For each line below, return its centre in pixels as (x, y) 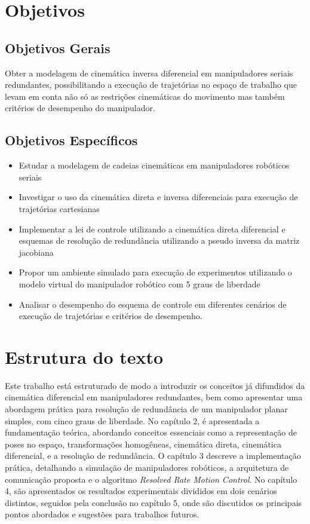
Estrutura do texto (84, 356)
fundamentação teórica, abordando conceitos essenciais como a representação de (151, 432)
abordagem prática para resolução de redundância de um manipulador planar (146, 409)
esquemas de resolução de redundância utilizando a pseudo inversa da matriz (159, 240)
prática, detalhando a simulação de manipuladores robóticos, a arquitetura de (147, 467)
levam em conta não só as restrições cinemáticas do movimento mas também (145, 96)
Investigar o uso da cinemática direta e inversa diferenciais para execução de (158, 197)
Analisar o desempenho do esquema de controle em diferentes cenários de (153, 304)
